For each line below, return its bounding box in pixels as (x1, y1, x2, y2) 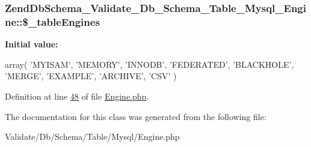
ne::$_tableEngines (5, 14, 100, 29)
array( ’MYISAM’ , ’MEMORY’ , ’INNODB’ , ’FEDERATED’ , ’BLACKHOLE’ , (5, 58, 294, 70)
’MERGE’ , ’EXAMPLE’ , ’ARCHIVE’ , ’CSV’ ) (5, 70, 177, 82)
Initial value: (5, 38, 58, 50)
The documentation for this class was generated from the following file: (5, 110, 266, 122)
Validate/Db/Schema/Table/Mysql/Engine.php (5, 130, 180, 143)
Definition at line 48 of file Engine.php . (5, 89, 149, 102)
